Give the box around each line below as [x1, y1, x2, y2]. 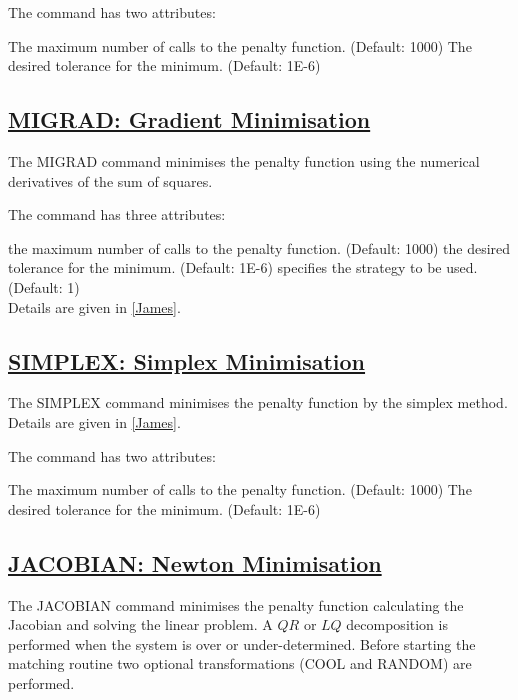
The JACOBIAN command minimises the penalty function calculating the [8, 594, 464, 615]
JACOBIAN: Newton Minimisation [8, 547, 382, 578]
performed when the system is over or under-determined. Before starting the [8, 633, 476, 654]
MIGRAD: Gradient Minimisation [8, 104, 371, 135]
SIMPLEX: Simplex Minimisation [8, 345, 366, 376]
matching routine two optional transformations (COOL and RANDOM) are [8, 653, 472, 674]
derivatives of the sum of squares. [8, 170, 213, 191]
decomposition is [346, 614, 448, 635]
